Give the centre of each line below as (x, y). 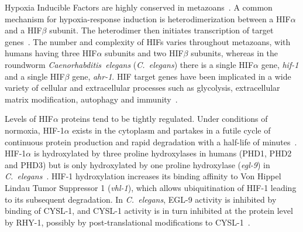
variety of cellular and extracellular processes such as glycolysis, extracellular (142, 88)
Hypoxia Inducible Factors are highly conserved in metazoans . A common (139, 7)
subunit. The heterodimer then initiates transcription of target (161, 30)
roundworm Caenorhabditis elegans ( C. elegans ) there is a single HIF (129, 64)
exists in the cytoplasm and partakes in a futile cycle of (171, 130)
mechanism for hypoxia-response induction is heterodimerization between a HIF (148, 18)
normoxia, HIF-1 (35, 130)
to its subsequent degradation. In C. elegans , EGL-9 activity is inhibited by (141, 199)
